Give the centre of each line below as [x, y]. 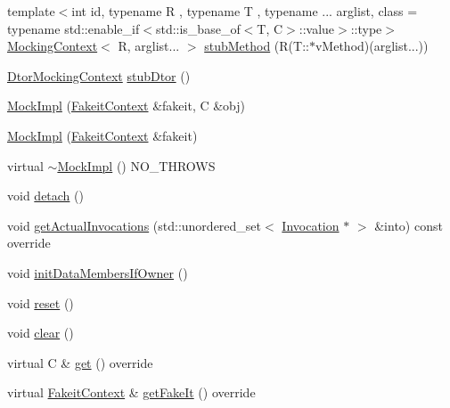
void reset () [41, 302]
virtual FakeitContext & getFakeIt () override [131, 392]
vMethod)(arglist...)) [372, 46]
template [31, 11]
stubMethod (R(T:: [257, 46]
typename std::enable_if [74, 28]
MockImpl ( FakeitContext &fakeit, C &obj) [127, 106]
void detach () [45, 196]
